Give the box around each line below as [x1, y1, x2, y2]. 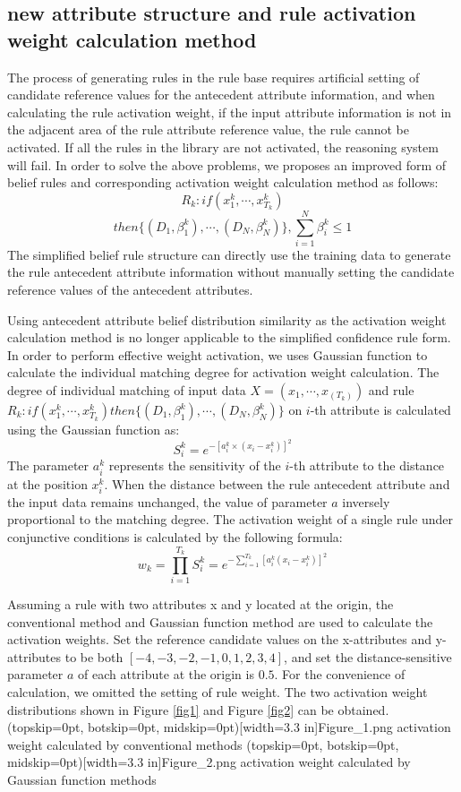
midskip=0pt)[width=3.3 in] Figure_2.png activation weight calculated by [7, 753, 411, 771]
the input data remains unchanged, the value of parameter [7, 492, 328, 511]
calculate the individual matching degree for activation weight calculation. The [7, 363, 440, 382]
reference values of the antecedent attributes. [7, 280, 253, 299]
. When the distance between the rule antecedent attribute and [104, 474, 450, 493]
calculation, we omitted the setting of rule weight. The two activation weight [7, 683, 428, 702]
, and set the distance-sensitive [284, 647, 452, 666]
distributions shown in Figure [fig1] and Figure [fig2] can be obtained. [7, 700, 389, 719]
